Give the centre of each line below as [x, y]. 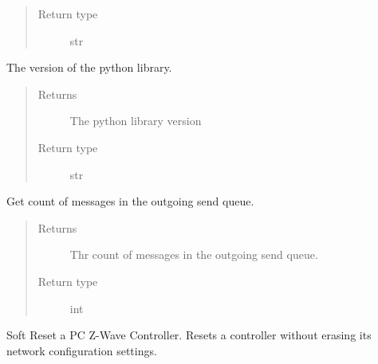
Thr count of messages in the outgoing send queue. [194, 254]
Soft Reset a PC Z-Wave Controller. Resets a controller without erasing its [189, 335]
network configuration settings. [82, 350]
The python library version [136, 121]
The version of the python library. [89, 67]
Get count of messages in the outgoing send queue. [130, 201]
